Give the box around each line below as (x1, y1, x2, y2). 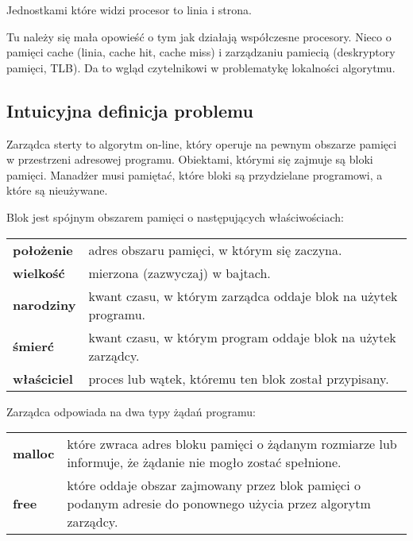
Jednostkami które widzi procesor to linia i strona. (6, 2, 252, 17)
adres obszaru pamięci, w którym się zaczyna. (88, 240, 342, 259)
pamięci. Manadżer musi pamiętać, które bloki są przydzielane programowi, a (6, 166, 383, 183)
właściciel (13, 369, 73, 388)
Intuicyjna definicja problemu (6, 98, 253, 122)
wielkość (13, 263, 65, 282)
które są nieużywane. (6, 182, 108, 199)
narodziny (13, 296, 76, 315)
